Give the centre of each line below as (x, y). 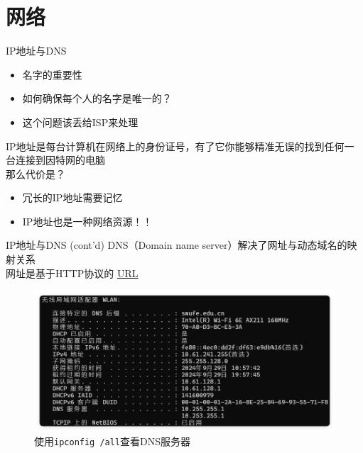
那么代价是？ (36, 173)
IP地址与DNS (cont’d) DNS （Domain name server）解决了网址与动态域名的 (177, 245)
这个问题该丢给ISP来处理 (80, 122)
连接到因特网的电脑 (60, 160)
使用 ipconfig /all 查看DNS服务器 (113, 441)
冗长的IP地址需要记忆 (72, 197)
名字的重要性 (52, 74)
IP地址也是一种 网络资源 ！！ (87, 221)
